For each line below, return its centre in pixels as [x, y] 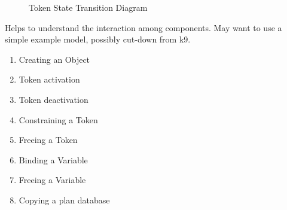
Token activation [49, 79]
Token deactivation [54, 99]
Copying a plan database [64, 200]
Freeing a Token [48, 140]
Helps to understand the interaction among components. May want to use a [143, 27]
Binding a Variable [53, 159]
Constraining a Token [58, 119]
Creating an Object [54, 59]
